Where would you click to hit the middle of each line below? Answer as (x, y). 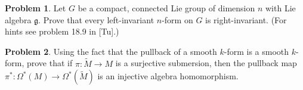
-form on (177, 19)
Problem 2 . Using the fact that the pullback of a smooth (111, 51)
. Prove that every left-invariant (96, 19)
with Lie (281, 8)
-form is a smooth (256, 51)
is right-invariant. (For (246, 19)
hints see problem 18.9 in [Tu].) (62, 31)
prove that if (50, 63)
